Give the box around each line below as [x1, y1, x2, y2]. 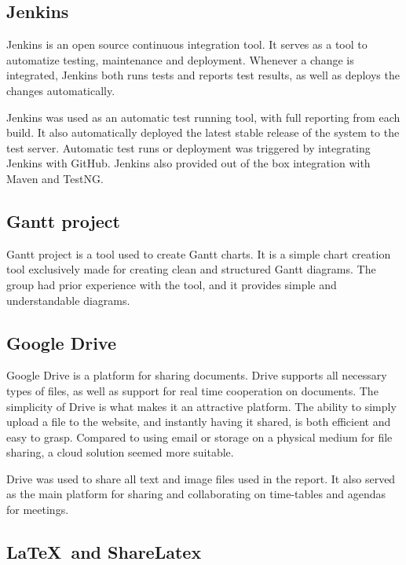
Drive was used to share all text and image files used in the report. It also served [6, 470, 396, 486]
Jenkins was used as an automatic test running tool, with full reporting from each [6, 108, 401, 125]
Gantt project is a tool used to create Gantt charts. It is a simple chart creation [6, 245, 391, 262]
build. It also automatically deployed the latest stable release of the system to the [6, 124, 400, 141]
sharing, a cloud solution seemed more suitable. [6, 444, 234, 460]
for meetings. [6, 501, 69, 518]
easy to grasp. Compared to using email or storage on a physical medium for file [6, 428, 393, 445]
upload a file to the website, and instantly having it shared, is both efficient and [6, 413, 391, 430]
